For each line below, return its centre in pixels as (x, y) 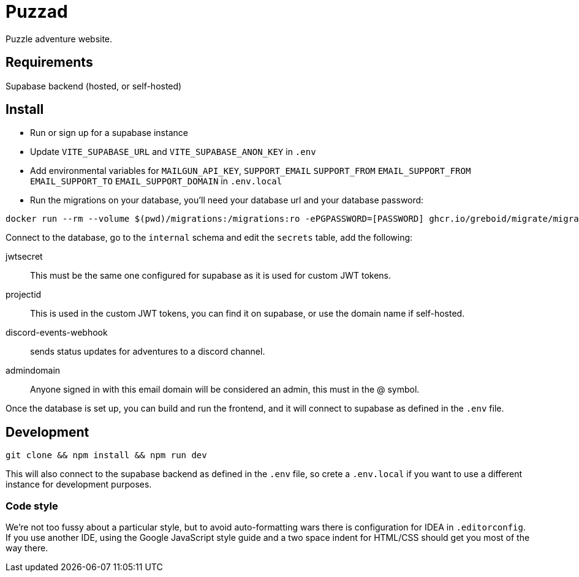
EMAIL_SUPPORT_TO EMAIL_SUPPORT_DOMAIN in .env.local (156, 181)
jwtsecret (24, 257)
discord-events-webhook (57, 333)
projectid (24, 295)
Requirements (49, 62)
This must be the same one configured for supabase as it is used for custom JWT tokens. (211, 276)
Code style (32, 506)
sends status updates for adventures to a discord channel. (148, 352)
